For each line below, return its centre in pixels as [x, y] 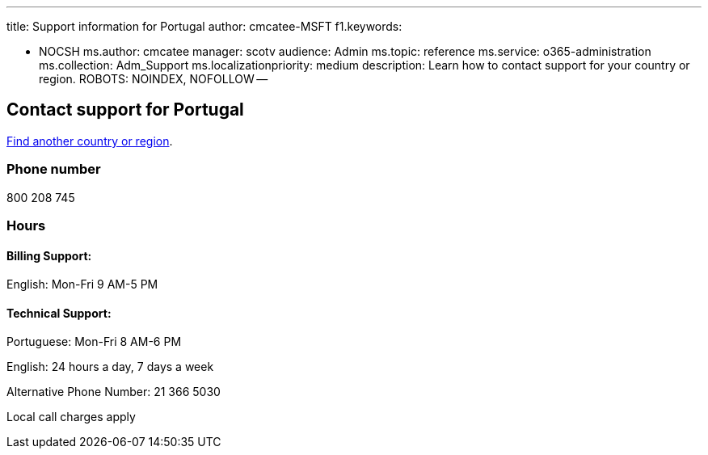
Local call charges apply [71, 417]
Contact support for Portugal [125, 110]
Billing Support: [49, 255]
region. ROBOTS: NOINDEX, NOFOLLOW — [154, 79]
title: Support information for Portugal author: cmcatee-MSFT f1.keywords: [204, 26]
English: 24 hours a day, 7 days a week [110, 367]
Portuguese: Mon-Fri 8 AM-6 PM [94, 342]
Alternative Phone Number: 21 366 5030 [114, 392]
